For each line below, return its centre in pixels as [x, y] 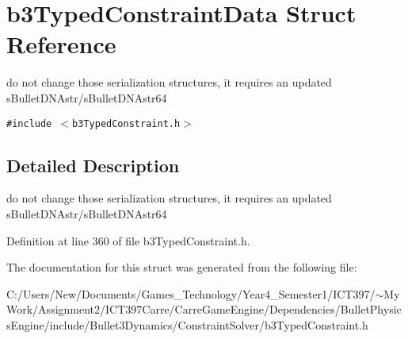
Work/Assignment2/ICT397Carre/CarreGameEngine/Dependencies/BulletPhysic [204, 309]
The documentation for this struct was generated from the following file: [182, 267]
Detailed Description [93, 165]
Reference [61, 44]
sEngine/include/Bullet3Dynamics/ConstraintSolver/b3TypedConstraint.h [187, 324]
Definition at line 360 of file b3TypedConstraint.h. [128, 240]
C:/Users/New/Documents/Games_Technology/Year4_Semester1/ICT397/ [191, 293]
